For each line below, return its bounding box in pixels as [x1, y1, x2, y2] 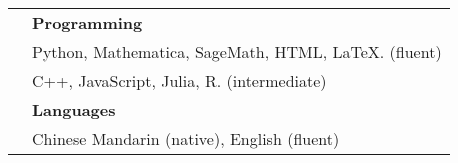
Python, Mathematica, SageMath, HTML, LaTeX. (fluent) [32, 40, 442, 63]
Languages [32, 98, 116, 121]
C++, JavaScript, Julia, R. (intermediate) [32, 69, 327, 92]
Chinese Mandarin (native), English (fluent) [32, 127, 340, 150]
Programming [32, 11, 143, 34]
